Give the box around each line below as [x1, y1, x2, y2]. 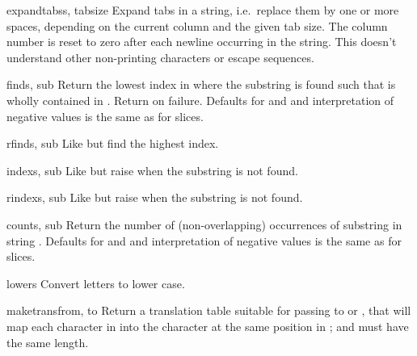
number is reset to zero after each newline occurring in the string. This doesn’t [6, 33, 397, 50]
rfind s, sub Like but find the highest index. [6, 135, 219, 152]
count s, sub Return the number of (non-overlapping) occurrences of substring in [6, 216, 402, 232]
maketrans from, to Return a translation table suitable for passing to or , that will [6, 302, 411, 319]
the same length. [6, 333, 89, 350]
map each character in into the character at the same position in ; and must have [6, 317, 409, 334]
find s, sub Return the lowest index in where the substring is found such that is [6, 76, 396, 93]
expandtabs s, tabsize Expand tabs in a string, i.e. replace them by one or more [6, 2, 399, 18]
